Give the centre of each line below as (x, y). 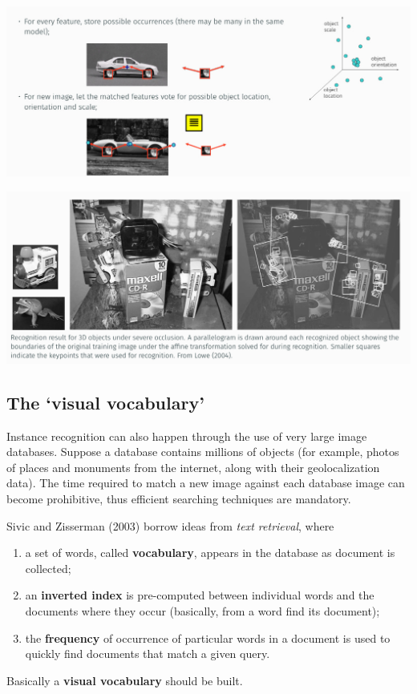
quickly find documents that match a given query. (148, 654)
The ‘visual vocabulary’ (105, 402)
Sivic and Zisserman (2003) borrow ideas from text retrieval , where (170, 525)
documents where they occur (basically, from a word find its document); (202, 610)
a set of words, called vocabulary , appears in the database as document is (210, 553)
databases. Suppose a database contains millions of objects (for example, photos (203, 452)
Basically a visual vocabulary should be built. (125, 680)
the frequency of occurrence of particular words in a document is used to (208, 638)
